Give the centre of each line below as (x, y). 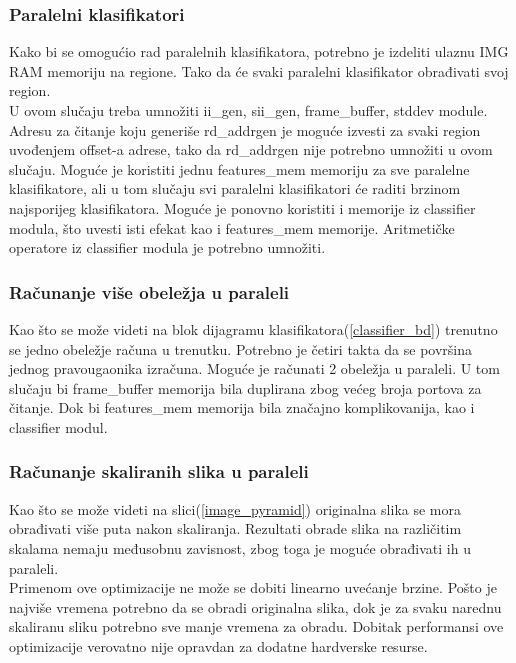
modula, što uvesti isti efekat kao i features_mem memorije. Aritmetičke (232, 227)
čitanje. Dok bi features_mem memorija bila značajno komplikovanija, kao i (242, 407)
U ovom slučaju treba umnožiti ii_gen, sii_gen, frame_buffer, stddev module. (248, 110)
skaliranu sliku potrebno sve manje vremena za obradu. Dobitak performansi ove (256, 626)
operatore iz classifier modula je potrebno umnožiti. (167, 247)
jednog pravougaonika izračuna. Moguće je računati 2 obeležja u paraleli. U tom (254, 368)
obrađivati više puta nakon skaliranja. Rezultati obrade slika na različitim (235, 528)
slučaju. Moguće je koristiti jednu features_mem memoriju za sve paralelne (239, 168)
